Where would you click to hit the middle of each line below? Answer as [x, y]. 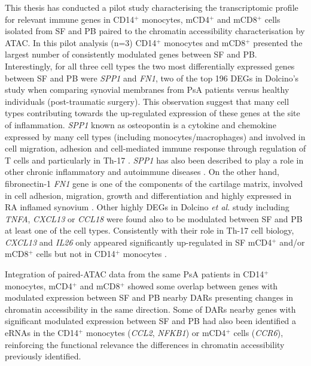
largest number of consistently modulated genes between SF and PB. [131, 54]
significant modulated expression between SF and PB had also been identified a [151, 321]
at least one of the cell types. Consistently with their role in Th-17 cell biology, [150, 230]
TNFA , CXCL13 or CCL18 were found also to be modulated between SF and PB [154, 218]
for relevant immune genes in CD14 [70, 19]
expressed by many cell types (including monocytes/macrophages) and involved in [155, 136]
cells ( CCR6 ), [258, 333]
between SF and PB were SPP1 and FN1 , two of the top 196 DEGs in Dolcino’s [152, 78]
